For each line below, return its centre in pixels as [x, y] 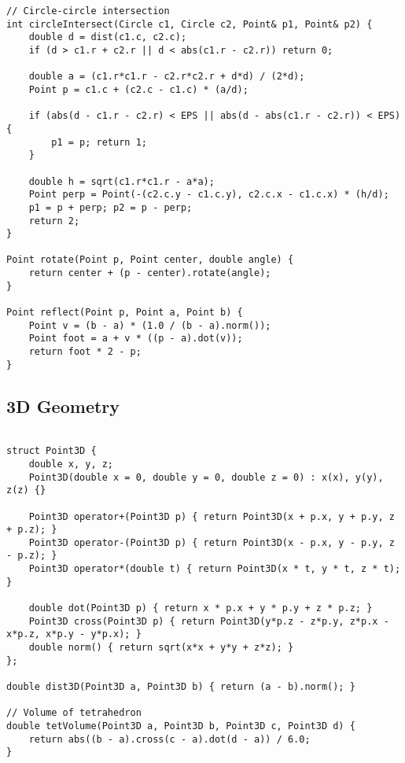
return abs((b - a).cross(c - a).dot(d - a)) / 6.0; [169, 739]
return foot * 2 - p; [85, 352]
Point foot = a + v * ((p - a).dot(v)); [136, 339]
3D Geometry [63, 405]
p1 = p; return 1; [99, 142]
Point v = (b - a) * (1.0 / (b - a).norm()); [150, 325]
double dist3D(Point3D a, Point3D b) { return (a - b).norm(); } [181, 687]
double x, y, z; [71, 464]
